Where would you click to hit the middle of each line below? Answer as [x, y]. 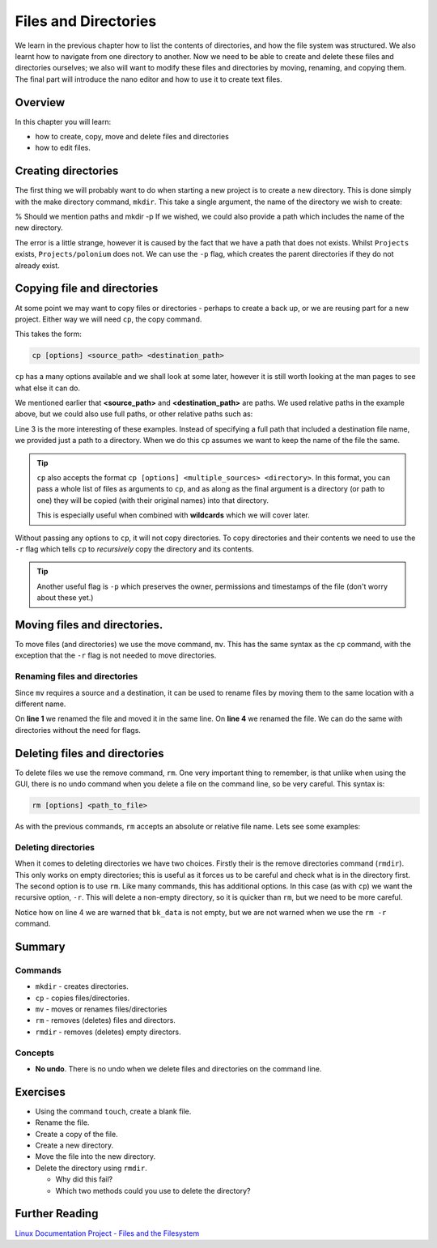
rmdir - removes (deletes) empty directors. [108, 1032]
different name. [40, 704]
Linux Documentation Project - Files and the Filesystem [107, 1233]
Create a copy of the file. [76, 1134]
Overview [40, 102]
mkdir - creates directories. [82, 986]
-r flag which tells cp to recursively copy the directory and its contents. [134, 549]
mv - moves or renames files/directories [101, 1009]
